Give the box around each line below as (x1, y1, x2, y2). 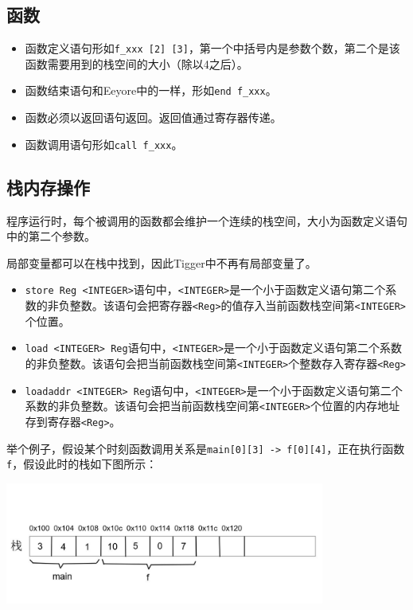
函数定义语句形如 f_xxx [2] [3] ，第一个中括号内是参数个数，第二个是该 (25, 40, 400, 57)
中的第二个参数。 (6, 228, 95, 244)
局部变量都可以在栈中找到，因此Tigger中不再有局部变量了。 (6, 254, 317, 271)
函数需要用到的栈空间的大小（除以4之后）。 (25, 55, 248, 72)
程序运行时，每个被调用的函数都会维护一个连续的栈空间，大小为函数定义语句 (6, 212, 407, 229)
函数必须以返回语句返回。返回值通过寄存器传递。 (25, 109, 282, 126)
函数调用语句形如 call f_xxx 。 (25, 135, 183, 152)
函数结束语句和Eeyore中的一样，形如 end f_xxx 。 (25, 82, 277, 99)
